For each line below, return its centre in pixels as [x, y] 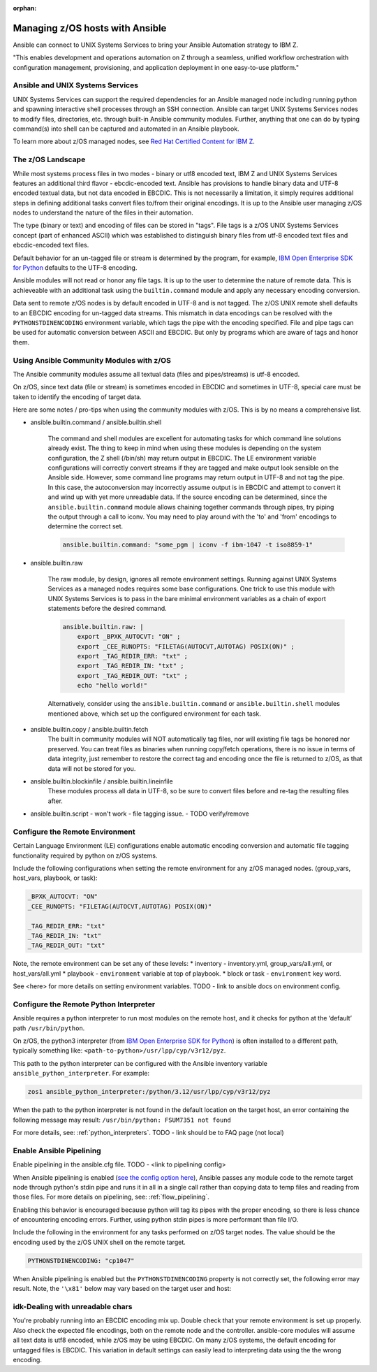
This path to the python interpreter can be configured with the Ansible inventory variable [140, 1063]
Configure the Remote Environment [74, 832]
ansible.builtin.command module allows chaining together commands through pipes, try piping [191, 507]
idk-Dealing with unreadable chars [73, 1307]
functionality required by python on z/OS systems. [85, 855]
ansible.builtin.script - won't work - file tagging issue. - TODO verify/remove [140, 814]
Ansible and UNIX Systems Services [76, 85]
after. [55, 801]
